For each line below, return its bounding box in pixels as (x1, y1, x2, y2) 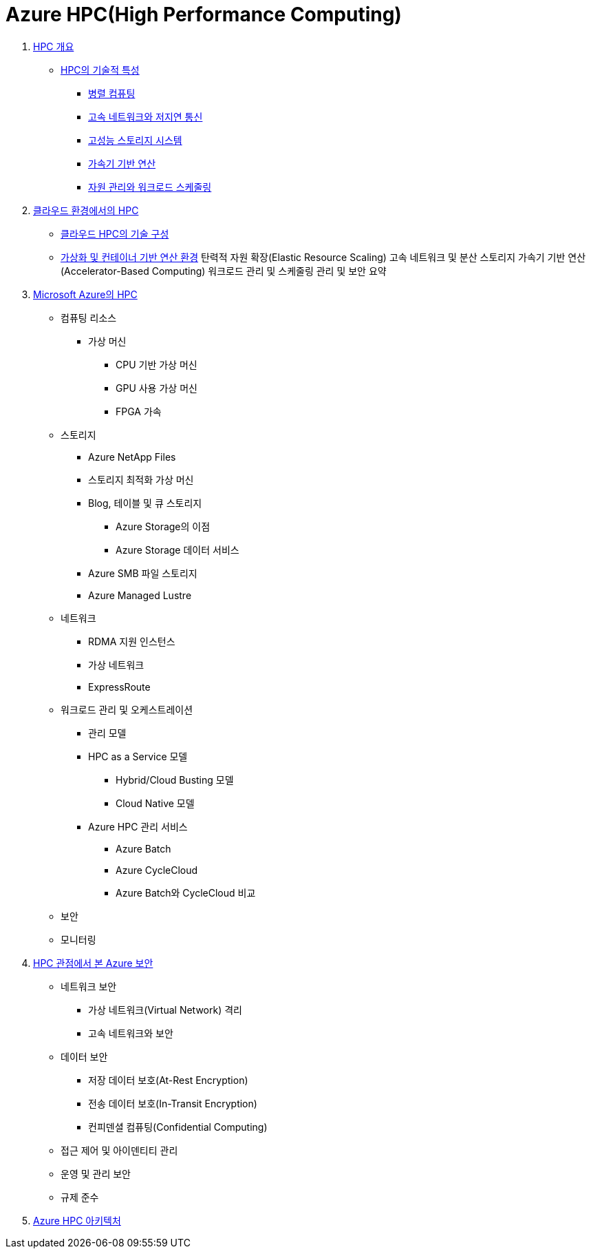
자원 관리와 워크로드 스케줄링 (88, 180, 212, 193)
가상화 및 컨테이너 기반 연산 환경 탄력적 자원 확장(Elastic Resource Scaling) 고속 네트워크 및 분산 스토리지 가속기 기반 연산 (61, 251, 586, 263)
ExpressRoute (88, 680, 151, 693)
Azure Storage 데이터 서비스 (116, 543, 239, 556)
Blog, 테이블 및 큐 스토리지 (88, 497, 202, 509)
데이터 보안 (61, 1050, 108, 1063)
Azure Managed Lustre (88, 589, 192, 601)
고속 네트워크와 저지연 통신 (88, 110, 203, 123)
